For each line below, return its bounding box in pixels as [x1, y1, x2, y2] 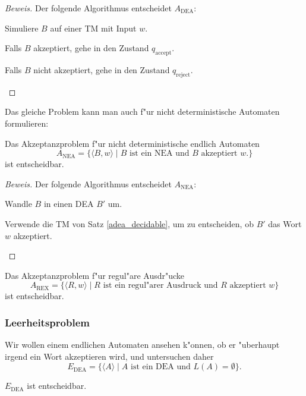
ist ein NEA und [129, 149, 190, 158]
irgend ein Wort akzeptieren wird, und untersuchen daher [5, 350, 214, 362]
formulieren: [5, 117, 49, 129]
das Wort [268, 217, 302, 230]
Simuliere [5, 21, 39, 34]
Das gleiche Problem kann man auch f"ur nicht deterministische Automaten [5, 105, 280, 118]
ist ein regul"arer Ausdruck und [103, 281, 218, 290]
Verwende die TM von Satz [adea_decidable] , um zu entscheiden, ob [5, 217, 254, 230]
